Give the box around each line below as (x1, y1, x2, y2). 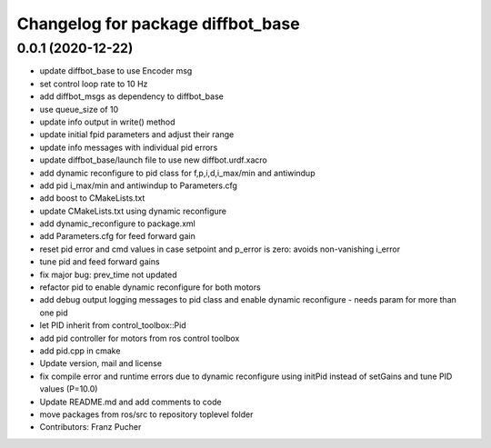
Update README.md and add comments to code (39, 396, 222, 407)
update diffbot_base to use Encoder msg (39, 65, 193, 76)
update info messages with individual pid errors (39, 142, 218, 153)
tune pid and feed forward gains (39, 256, 160, 267)
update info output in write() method (39, 116, 176, 127)
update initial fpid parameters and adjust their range (39, 129, 235, 140)
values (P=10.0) (39, 383, 98, 394)
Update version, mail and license (39, 358, 163, 369)
